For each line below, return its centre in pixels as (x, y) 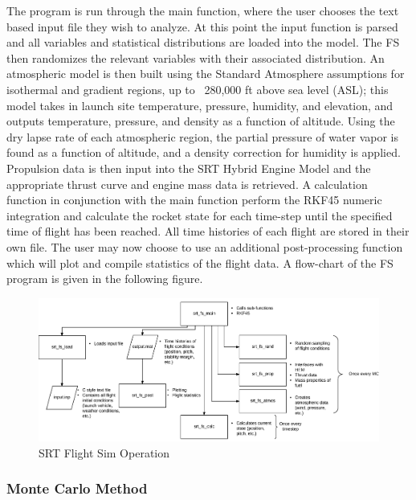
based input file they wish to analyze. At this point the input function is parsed (202, 26)
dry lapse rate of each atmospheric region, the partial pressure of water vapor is (202, 136)
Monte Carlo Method (77, 488)
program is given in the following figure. (105, 279)
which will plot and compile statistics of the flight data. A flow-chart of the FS (200, 262)
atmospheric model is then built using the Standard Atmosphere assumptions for (206, 74)
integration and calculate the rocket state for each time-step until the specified (200, 215)
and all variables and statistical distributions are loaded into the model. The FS (203, 42)
